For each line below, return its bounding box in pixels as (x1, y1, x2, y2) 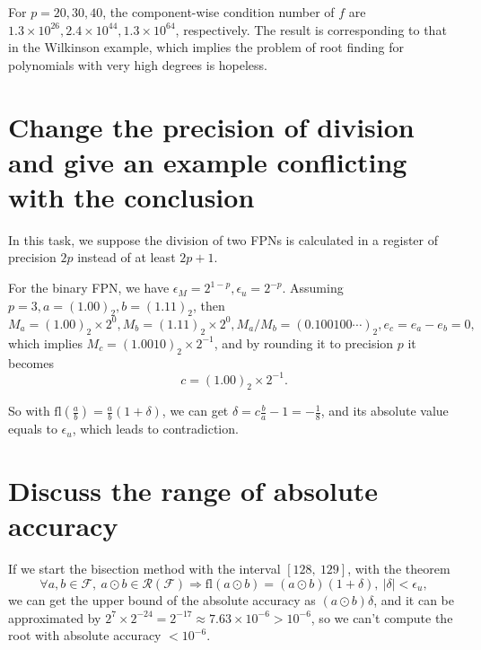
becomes (8, 353, 55, 372)
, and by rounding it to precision (214, 333, 394, 352)
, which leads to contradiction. (72, 419, 239, 438)
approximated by (8, 608, 101, 627)
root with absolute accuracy (8, 626, 162, 645)
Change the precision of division (8, 108, 415, 145)
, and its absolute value (320, 401, 449, 420)
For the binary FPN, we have (8, 278, 170, 297)
